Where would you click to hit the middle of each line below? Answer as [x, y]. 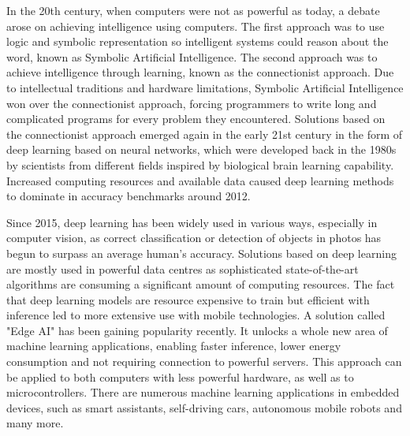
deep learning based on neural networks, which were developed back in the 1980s [201, 149]
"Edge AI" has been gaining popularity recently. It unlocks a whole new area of [197, 330]
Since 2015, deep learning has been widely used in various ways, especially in [192, 222]
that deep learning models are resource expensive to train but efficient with [188, 299]
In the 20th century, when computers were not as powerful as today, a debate [193, 10]
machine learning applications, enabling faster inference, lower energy [174, 346]
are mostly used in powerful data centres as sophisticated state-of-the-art [183, 268]
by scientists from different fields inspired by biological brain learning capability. [200, 164]
